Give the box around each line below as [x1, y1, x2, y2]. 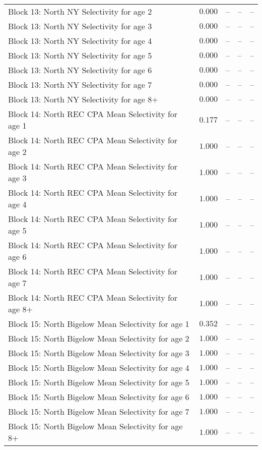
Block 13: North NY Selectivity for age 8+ [8, 93, 158, 105]
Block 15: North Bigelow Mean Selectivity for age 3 [8, 347, 189, 359]
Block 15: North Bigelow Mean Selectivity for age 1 [8, 318, 189, 329]
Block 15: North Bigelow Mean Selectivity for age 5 [8, 376, 189, 388]
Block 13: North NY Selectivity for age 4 [8, 35, 152, 46]
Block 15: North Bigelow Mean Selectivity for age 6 [8, 391, 189, 403]
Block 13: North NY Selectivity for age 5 [8, 49, 152, 61]
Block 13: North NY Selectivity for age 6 [8, 64, 152, 76]
